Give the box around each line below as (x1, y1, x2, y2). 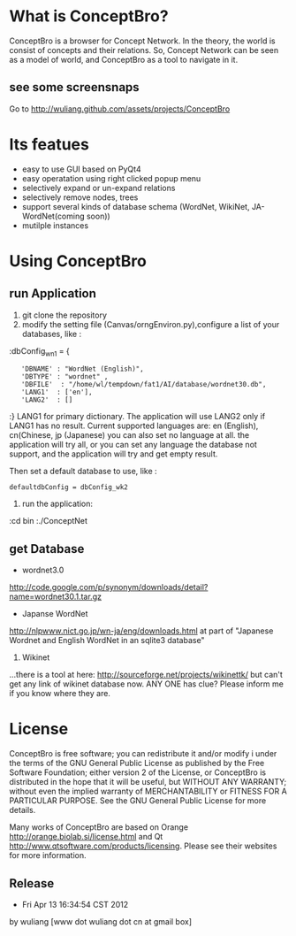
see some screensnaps (9, 80, 140, 95)
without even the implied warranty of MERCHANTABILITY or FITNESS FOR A (9, 786, 287, 797)
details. (9, 805, 36, 816)
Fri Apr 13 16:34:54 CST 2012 (21, 900, 129, 910)
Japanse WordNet (21, 609, 88, 619)
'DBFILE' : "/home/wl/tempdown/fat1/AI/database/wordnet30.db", (20, 380, 267, 389)
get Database (9, 541, 85, 556)
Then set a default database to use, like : (9, 466, 157, 477)
